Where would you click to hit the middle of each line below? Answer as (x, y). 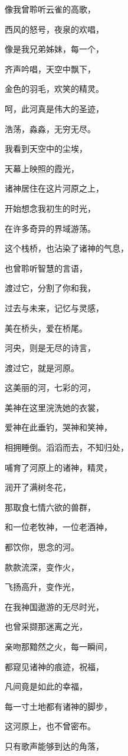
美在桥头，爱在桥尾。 (46, 328)
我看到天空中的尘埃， (46, 149)
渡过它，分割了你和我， (50, 288)
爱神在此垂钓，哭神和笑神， (58, 427)
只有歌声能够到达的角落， (54, 746)
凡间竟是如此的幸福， (46, 686)
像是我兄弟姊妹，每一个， (54, 49)
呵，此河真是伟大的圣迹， (54, 108)
